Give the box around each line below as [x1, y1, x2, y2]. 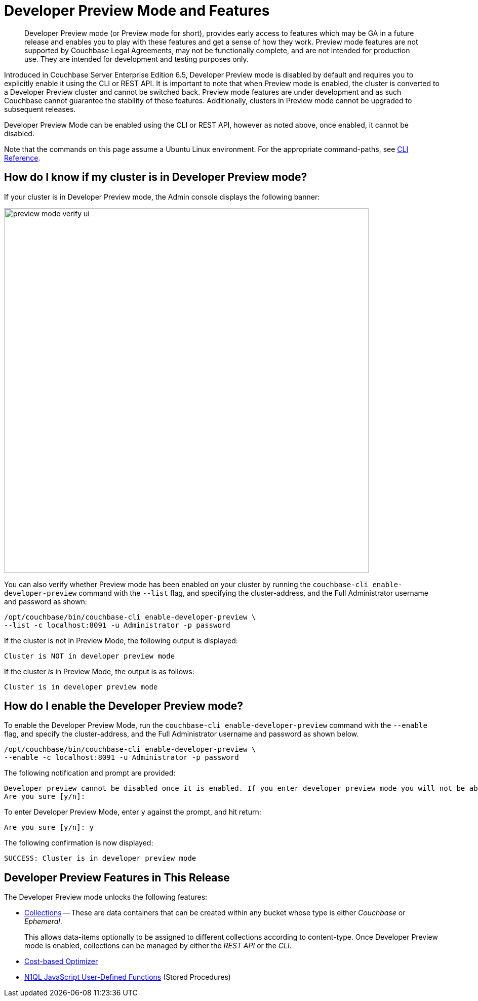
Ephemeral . [24, 917, 62, 926]
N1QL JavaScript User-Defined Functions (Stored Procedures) [24, 973, 231, 982]
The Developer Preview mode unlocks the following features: [4, 893, 208, 902]
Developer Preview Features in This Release [4, 871, 230, 884]
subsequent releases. [4, 104, 76, 113]
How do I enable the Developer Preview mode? [4, 700, 244, 713]
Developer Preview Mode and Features [4, 2, 270, 19]
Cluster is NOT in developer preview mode [4, 651, 175, 660]
